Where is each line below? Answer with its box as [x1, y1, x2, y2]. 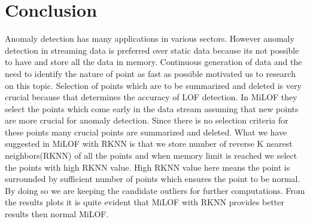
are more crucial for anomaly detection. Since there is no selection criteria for [5, 114, 288, 127]
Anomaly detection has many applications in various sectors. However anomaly [5, 32, 294, 45]
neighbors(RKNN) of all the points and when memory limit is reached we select [5, 149, 297, 162]
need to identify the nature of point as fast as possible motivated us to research [5, 67, 296, 79]
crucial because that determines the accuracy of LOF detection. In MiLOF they [5, 91, 297, 103]
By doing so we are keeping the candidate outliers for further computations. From [5, 184, 305, 196]
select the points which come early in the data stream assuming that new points [5, 102, 299, 115]
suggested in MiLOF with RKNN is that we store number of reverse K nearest [5, 137, 293, 150]
